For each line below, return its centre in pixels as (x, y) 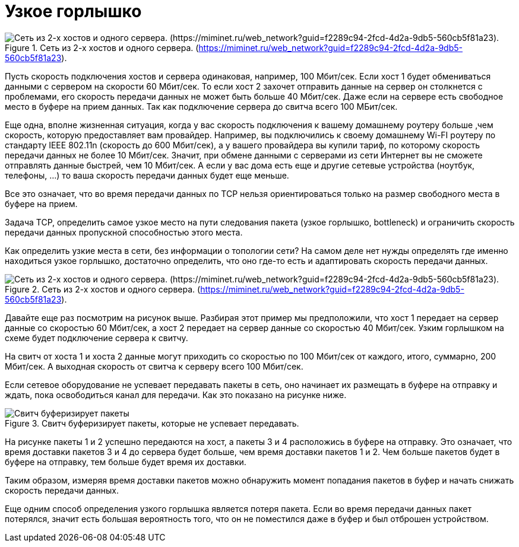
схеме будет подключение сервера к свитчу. (96, 338)
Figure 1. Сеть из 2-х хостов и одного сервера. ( (102, 47)
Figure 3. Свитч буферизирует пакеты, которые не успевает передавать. (152, 423)
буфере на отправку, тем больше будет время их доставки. (126, 462)
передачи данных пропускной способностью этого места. (124, 232)
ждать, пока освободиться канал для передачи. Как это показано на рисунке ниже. (176, 395)
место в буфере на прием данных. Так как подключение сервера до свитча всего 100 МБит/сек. (201, 106)
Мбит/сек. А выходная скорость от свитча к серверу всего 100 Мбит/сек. (154, 366)
